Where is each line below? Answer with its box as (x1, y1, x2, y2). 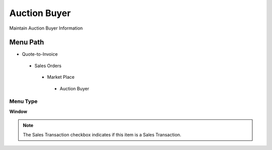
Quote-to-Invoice (22, 51, 58, 57)
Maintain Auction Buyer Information (9, 25, 83, 31)
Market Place (47, 74, 75, 80)
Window (9, 108, 28, 114)
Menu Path (9, 38, 44, 47)
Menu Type (9, 98, 38, 105)
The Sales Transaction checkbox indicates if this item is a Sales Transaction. (23, 131, 181, 137)
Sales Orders (34, 63, 61, 69)
